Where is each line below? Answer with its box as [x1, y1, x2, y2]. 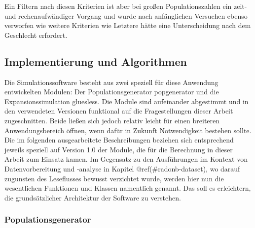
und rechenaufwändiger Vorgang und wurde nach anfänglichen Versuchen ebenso [4, 10, 248, 21]
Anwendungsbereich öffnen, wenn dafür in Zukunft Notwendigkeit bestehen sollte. [4, 125, 252, 135]
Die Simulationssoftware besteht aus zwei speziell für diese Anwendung [4, 77, 219, 87]
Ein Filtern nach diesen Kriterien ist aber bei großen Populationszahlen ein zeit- [4, 1, 247, 11]
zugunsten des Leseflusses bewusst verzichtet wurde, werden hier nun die [4, 173, 224, 183]
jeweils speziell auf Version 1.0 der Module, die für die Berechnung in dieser [4, 144, 233, 154]
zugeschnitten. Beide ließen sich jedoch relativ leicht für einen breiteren [4, 115, 220, 125]
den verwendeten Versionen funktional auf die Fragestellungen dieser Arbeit [4, 106, 233, 116]
